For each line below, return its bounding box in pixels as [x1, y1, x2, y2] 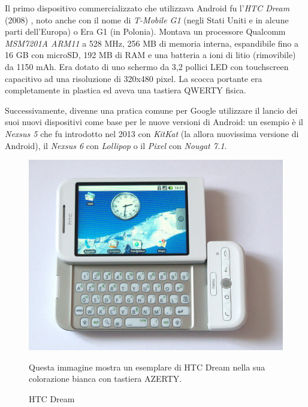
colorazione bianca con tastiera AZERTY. [29, 372, 182, 385]
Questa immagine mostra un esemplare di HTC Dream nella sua [29, 360, 265, 373]
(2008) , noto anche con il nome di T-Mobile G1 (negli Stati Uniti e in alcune [5, 13, 289, 26]
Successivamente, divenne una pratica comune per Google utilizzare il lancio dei [5, 104, 298, 116]
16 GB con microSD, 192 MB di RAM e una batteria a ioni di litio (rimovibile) [5, 48, 296, 61]
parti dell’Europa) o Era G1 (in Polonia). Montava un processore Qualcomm [5, 25, 286, 38]
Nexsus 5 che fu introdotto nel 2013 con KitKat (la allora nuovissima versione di [5, 127, 299, 139]
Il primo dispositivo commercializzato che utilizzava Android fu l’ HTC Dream [5, 2, 290, 14]
